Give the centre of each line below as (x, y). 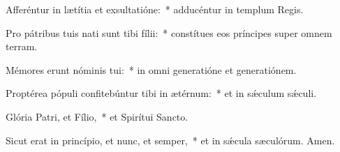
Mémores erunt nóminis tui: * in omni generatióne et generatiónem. (151, 69)
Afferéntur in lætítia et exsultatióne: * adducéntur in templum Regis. (155, 9)
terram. (22, 46)
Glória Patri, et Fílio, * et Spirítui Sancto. (97, 116)
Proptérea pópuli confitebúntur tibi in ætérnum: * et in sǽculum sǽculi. (161, 93)
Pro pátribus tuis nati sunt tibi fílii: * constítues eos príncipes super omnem (169, 32)
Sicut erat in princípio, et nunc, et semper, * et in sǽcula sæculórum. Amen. (170, 140)
